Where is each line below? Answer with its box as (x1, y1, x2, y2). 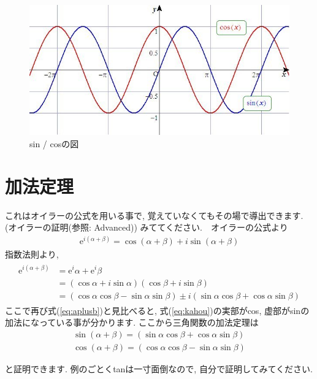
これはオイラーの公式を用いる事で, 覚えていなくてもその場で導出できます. (5, 209, 304, 221)
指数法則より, (5, 248, 59, 261)
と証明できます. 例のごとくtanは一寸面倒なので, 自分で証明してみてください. (5, 362, 313, 375)
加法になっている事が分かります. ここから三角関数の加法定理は (5, 316, 259, 329)
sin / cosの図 (29, 137, 79, 150)
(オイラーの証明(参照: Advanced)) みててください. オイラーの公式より (5, 221, 288, 234)
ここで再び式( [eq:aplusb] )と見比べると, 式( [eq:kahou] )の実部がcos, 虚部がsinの (5, 304, 310, 316)
